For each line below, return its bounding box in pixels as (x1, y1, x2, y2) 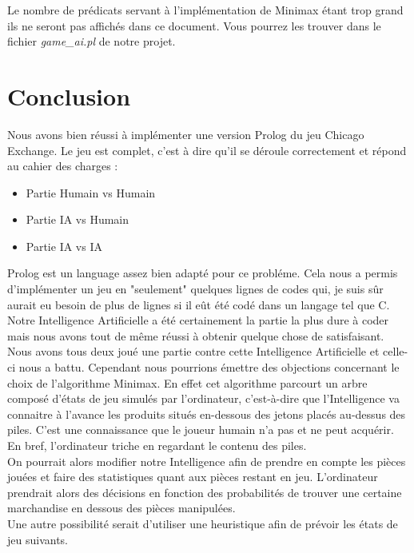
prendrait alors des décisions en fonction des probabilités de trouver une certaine (7, 483, 402, 500)
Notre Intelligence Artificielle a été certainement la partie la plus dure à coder (7, 312, 389, 328)
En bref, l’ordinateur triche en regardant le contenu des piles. (7, 437, 307, 453)
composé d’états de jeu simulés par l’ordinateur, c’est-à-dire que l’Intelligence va (7, 390, 400, 407)
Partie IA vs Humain (26, 211, 129, 228)
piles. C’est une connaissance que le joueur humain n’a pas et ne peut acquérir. (7, 421, 394, 438)
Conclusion (7, 79, 131, 112)
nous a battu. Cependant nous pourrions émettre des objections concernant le (18, 359, 400, 376)
